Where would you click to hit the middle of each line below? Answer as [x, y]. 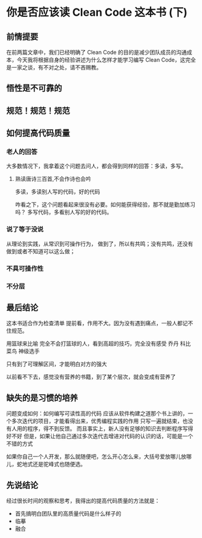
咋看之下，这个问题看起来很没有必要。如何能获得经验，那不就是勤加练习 [105, 205]
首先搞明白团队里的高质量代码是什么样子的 [68, 514]
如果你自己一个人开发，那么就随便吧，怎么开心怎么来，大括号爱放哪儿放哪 [99, 456]
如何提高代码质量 [38, 133]
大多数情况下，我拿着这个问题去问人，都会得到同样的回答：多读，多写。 [96, 166]
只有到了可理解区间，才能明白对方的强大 [57, 364]
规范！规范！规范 [38, 110]
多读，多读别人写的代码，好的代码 [57, 192]
